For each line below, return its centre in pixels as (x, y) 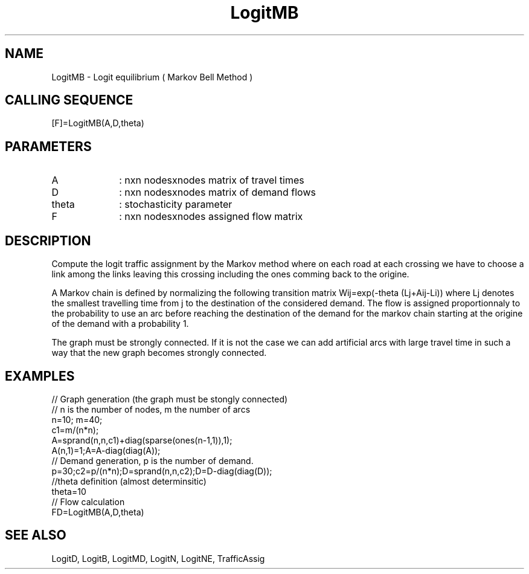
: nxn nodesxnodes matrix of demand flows (217, 192)
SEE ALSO (36, 535)
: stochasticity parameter (176, 205)
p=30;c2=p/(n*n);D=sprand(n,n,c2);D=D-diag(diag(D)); (162, 471)
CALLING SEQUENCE (69, 100)
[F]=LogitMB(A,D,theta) (98, 123)
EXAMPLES (40, 376)
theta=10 (69, 491)
